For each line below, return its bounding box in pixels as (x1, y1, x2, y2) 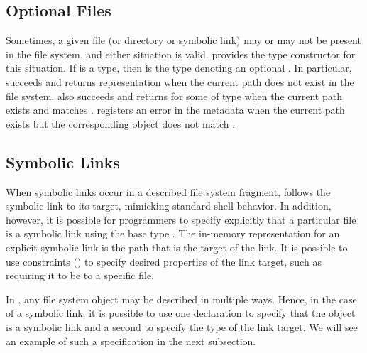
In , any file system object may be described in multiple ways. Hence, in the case (6, 291, 357, 306)
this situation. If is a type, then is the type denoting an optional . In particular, (6, 60, 352, 75)
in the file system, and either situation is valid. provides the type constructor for (6, 46, 356, 61)
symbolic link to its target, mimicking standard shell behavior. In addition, (6, 198, 332, 213)
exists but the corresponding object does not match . (6, 116, 236, 131)
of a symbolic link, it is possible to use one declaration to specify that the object (6, 305, 356, 320)
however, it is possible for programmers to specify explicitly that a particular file (6, 212, 356, 227)
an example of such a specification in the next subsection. (6, 333, 256, 348)
